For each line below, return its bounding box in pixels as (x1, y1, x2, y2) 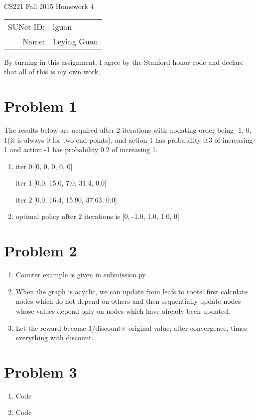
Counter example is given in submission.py (15, 269, 146, 280)
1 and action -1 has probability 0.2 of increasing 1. (4, 144, 158, 155)
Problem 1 (4, 95, 77, 116)
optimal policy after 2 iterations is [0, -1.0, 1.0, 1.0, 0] (15, 211, 179, 221)
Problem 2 (4, 240, 77, 261)
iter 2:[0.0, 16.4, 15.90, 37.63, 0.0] (15, 194, 117, 205)
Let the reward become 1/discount (15, 322, 121, 333)
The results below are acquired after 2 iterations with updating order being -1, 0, (4, 124, 252, 135)
